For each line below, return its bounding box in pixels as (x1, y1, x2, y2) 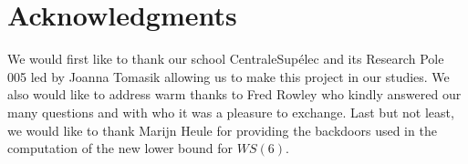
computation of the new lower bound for (7, 138, 234, 158)
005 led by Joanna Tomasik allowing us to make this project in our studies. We (7, 67, 450, 86)
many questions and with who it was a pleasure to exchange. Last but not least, (7, 102, 454, 121)
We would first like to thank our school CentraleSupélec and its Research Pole (7, 49, 444, 68)
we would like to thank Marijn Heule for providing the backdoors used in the (7, 120, 437, 139)
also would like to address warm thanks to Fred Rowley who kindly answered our (7, 85, 462, 104)
